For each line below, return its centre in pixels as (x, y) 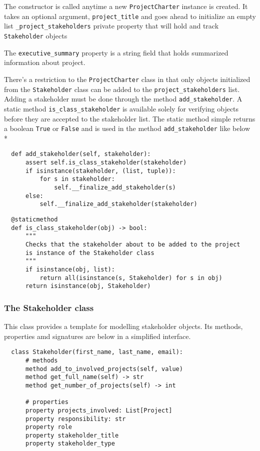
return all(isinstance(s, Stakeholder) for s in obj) (131, 278)
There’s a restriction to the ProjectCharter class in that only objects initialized (127, 79)
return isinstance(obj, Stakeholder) (88, 286)
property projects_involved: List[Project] (99, 410)
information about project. (45, 62)
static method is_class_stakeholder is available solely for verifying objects (121, 108)
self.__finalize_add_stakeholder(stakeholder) (118, 204)
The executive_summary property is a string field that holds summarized (116, 52)
